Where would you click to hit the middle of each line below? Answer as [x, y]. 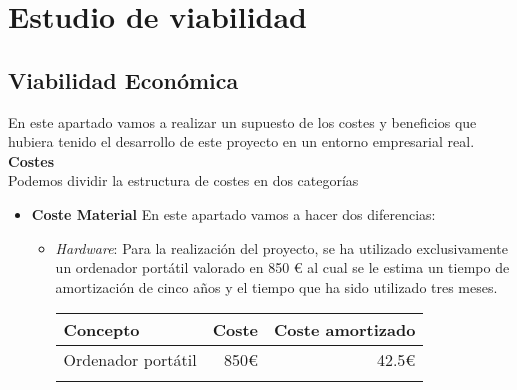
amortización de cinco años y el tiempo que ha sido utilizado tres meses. [276, 286]
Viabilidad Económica [123, 79]
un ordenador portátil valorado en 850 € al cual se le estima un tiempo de [282, 267]
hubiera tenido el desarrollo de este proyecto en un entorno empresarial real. [241, 141]
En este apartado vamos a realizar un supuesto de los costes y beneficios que [242, 121]
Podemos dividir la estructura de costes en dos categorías [183, 180]
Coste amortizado [345, 330]
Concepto [101, 330]
